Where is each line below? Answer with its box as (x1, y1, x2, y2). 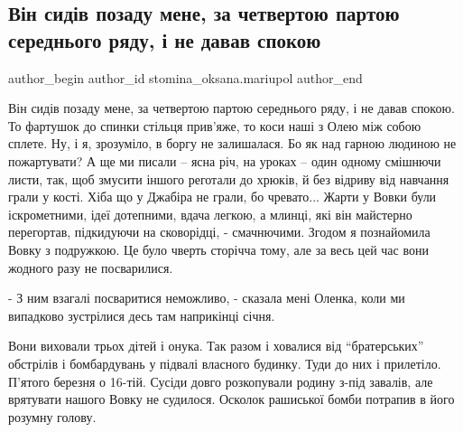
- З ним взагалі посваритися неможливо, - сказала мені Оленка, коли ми (8, 288, 405, 307)
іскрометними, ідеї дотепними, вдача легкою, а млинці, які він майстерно (8, 204, 412, 223)
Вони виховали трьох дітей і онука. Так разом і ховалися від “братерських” (8, 336, 424, 355)
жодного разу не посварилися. (8, 258, 173, 277)
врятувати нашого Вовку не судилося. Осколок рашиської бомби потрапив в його (8, 390, 455, 409)
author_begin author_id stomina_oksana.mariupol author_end (8, 68, 363, 87)
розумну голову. (8, 407, 97, 426)
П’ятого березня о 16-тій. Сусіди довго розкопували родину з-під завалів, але (8, 371, 433, 390)
